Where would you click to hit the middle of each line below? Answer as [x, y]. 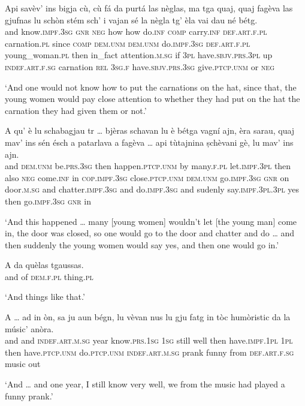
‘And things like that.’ [45, 297]
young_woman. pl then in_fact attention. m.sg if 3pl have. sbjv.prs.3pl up [139, 55]
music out [23, 364]
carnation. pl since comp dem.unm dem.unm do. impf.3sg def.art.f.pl [128, 43]
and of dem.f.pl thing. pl [49, 276]
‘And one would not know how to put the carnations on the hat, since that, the [151, 87]
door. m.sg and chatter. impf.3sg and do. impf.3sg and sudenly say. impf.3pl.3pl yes [152, 189]
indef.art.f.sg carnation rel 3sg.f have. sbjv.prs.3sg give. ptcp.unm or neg [140, 66]
